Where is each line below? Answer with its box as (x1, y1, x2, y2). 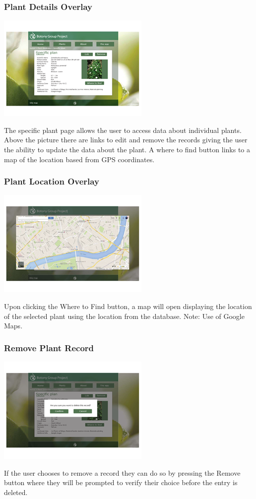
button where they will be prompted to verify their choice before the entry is (4, 477, 238, 488)
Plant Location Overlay (4, 175, 99, 187)
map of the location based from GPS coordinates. (4, 154, 155, 164)
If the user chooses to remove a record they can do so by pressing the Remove (4, 467, 241, 478)
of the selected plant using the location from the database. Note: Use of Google (4, 311, 245, 321)
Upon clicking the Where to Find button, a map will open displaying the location (4, 301, 252, 311)
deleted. (4, 487, 28, 497)
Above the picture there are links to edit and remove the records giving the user (4, 134, 248, 145)
